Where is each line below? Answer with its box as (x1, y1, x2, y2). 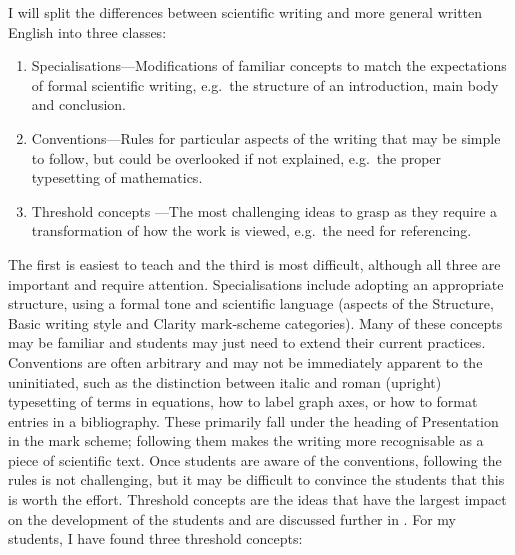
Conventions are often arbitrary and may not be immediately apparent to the (8, 351, 483, 372)
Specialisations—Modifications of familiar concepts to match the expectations (31, 55, 507, 76)
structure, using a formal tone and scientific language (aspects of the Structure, (8, 293, 494, 314)
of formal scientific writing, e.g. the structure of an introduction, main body (31, 74, 499, 95)
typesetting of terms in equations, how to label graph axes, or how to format (8, 391, 478, 412)
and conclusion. (31, 94, 127, 115)
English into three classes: (8, 21, 167, 42)
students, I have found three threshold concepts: (8, 528, 303, 549)
